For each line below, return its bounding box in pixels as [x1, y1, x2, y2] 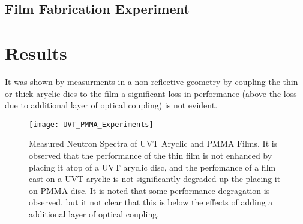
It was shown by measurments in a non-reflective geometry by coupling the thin [5, 75, 298, 87]
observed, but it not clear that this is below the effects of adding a [29, 196, 273, 208]
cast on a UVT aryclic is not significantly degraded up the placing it [29, 172, 281, 185]
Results [5, 40, 67, 65]
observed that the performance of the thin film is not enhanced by [29, 149, 272, 161]
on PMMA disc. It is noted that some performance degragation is [29, 184, 270, 196]
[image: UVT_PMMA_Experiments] [29, 120, 154, 129]
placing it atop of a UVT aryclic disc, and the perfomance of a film [29, 161, 276, 173]
